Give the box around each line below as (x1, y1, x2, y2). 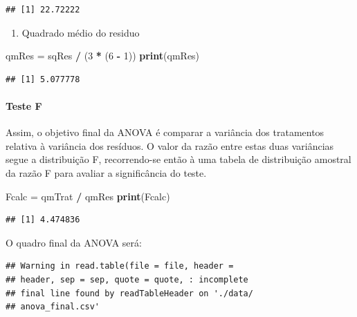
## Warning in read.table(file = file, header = (6, 261, 234, 271)
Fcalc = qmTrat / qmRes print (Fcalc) (6, 189, 170, 203)
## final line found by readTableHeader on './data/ (6, 288, 253, 298)
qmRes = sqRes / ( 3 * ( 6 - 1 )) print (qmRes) (6, 48, 200, 63)
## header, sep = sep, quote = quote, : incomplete (6, 274, 248, 285)
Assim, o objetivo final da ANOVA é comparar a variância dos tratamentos (6, 125, 324, 140)
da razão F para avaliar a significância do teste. (6, 165, 207, 180)
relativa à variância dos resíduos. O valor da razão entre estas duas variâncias (6, 138, 334, 153)
